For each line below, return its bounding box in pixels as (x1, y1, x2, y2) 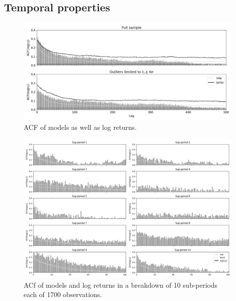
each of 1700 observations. (24, 289, 102, 300)
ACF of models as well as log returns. (24, 122, 137, 132)
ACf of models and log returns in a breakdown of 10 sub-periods (24, 279, 218, 290)
